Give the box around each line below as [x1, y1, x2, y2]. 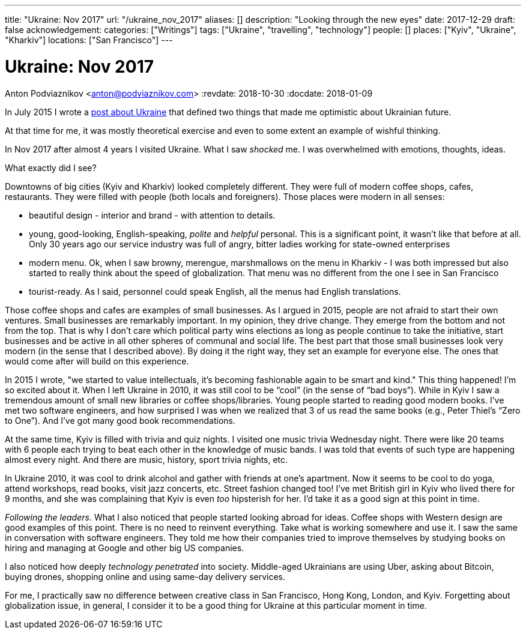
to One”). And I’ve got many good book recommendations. [5, 415, 235, 426]
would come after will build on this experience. [5, 355, 189, 366]
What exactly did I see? [5, 162, 97, 173]
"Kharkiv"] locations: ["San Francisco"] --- [5, 35, 173, 45]
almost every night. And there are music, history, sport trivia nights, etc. [5, 454, 288, 465]
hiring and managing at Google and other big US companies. [5, 542, 244, 553]
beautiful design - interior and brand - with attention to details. [29, 210, 276, 220]
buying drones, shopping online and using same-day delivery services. [5, 571, 286, 582]
